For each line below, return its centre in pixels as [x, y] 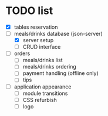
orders [22, 53]
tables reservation [36, 27]
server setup [38, 40]
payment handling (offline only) [60, 73]
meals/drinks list [43, 60]
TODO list [29, 11]
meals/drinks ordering [50, 67]
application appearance [43, 87]
